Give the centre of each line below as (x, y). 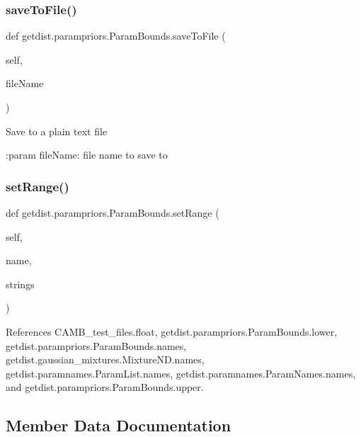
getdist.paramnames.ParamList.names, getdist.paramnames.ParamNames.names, (181, 373)
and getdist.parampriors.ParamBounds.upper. (105, 387)
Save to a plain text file (57, 131)
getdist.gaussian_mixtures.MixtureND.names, (105, 359)
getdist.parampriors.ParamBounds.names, (96, 345)
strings (20, 284)
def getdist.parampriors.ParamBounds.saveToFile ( (116, 36)
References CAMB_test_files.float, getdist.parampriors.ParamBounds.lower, (172, 331)
